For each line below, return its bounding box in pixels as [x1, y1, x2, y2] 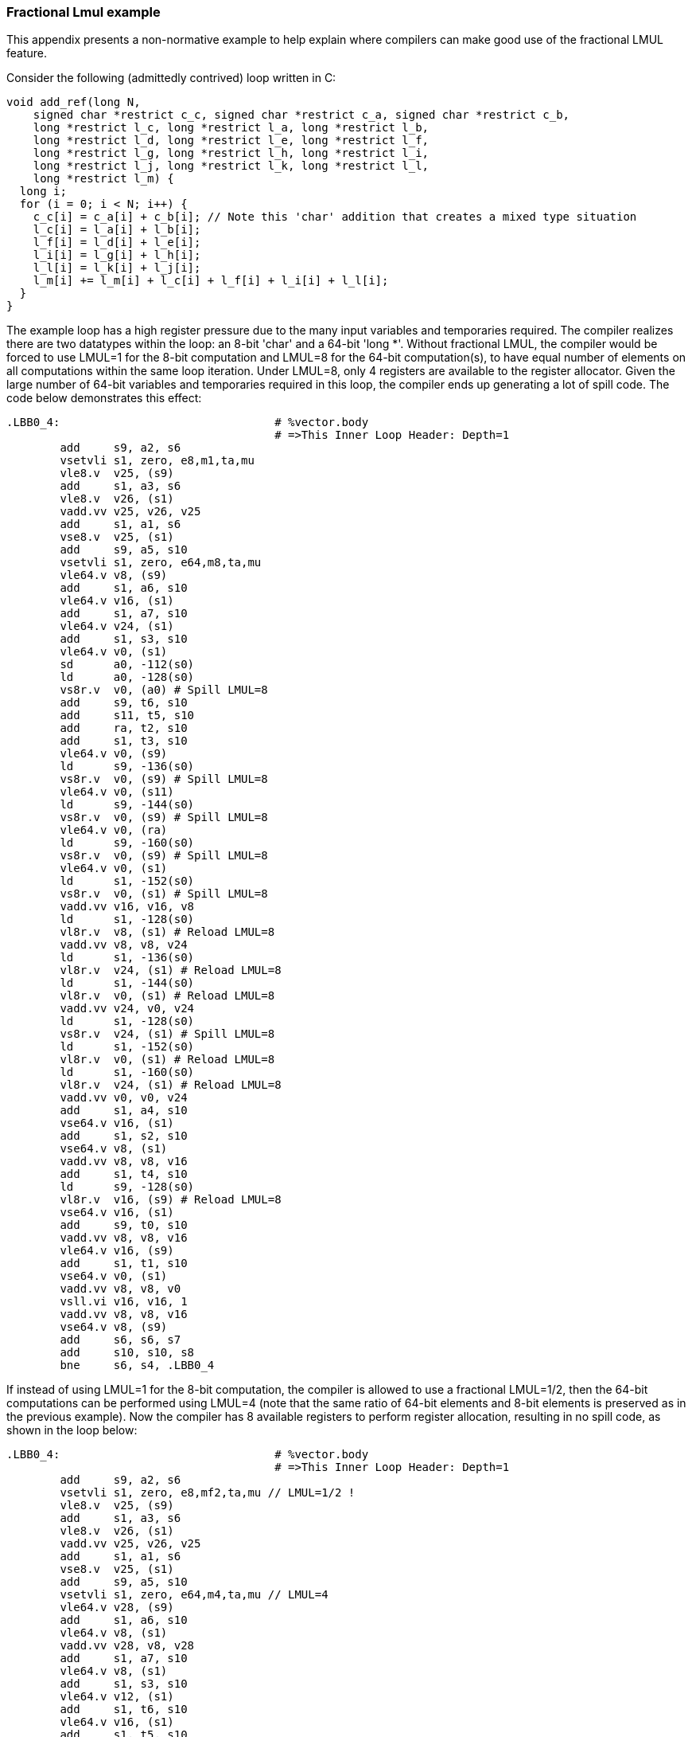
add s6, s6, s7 [60, 1333, 181, 1347]
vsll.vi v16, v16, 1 [60, 1295, 188, 1309]
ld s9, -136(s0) [60, 760, 195, 773]
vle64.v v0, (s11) [60, 785, 174, 799]
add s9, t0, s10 [60, 1219, 188, 1232]
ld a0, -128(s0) [60, 671, 195, 684]
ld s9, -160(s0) [60, 836, 195, 850]
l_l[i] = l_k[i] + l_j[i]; [33, 261, 201, 275]
